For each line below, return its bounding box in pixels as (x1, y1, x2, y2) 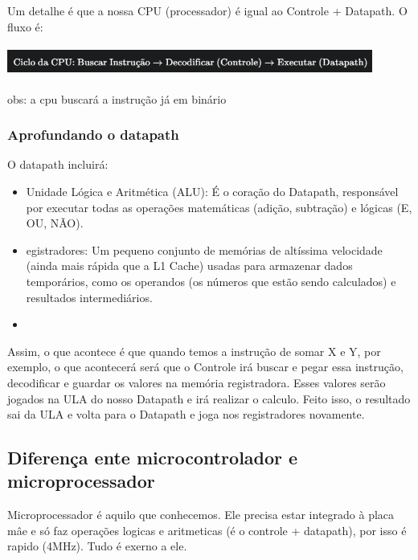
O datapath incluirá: (7, 156, 109, 173)
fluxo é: (7, 18, 43, 35)
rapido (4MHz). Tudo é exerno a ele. (7, 538, 187, 554)
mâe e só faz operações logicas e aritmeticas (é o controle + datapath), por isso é (7, 521, 407, 538)
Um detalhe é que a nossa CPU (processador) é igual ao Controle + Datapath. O (7, 2, 408, 18)
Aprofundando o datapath (7, 125, 179, 145)
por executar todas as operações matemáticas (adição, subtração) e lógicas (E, (26, 198, 412, 215)
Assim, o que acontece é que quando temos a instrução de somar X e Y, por (7, 342, 381, 359)
